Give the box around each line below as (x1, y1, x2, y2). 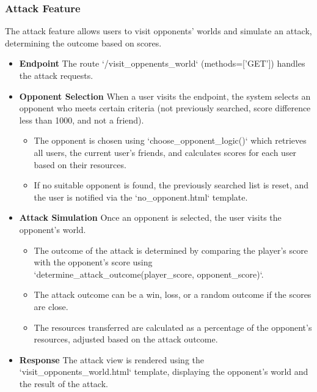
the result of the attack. (19, 377, 108, 390)
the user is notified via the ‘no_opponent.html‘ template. (34, 190, 248, 203)
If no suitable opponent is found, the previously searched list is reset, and (34, 179, 309, 191)
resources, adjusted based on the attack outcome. (34, 333, 218, 346)
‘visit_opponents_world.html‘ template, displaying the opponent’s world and (19, 365, 308, 378)
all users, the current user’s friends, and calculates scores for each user (34, 146, 297, 158)
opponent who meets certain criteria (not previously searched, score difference (19, 102, 311, 114)
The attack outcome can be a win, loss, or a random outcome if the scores (34, 288, 312, 301)
